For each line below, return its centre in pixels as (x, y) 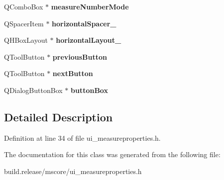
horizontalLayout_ (89, 40)
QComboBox (24, 6)
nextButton (73, 73)
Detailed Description (58, 117)
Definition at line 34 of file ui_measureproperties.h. (82, 137)
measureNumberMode (90, 6)
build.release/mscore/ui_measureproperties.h (73, 171)
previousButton (80, 56)
